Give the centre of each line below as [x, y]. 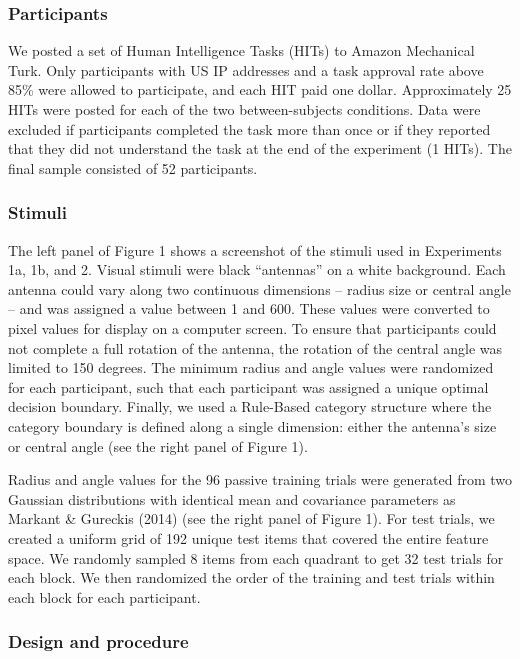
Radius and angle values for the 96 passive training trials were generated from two [260, 479]
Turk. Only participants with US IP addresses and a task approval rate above [246, 69]
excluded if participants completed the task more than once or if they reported [249, 128]
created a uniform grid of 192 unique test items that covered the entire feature [248, 537]
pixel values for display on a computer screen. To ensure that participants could [252, 327]
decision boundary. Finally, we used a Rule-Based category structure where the [250, 406]
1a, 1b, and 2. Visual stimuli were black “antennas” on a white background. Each [257, 269]
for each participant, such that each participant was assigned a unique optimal [248, 386]
